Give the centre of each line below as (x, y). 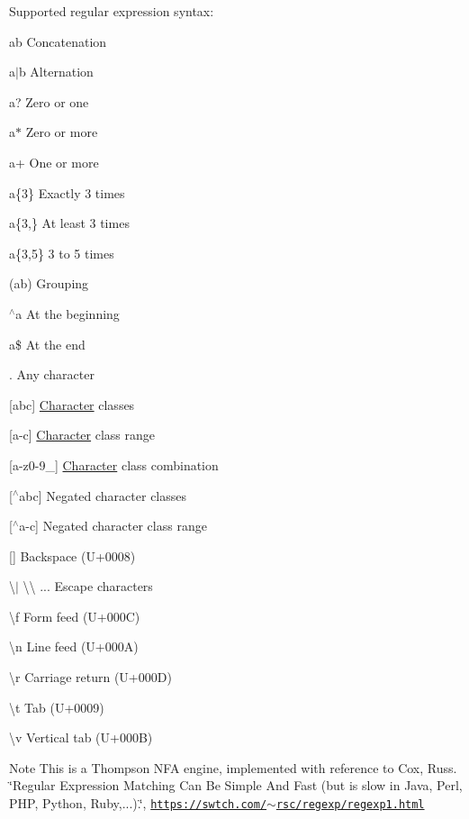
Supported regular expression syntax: (112, 11)
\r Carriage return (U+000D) (90, 677)
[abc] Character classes (72, 404)
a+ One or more (54, 162)
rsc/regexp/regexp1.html (350, 805)
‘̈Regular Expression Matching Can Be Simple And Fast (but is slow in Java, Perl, (236, 785)
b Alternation (56, 72)
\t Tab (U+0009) (57, 707)
